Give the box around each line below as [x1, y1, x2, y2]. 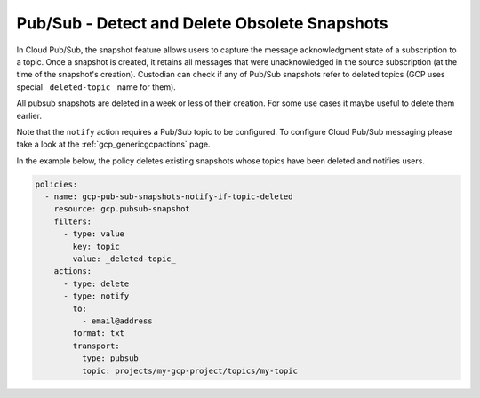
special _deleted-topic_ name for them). [16, 81, 177, 92]
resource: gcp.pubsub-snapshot [53, 204, 190, 214]
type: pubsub [81, 354, 140, 363]
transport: [72, 340, 120, 351]
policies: [35, 179, 78, 189]
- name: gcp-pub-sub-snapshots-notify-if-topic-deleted [44, 192, 293, 202]
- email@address [81, 315, 153, 326]
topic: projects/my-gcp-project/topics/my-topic [81, 365, 298, 376]
